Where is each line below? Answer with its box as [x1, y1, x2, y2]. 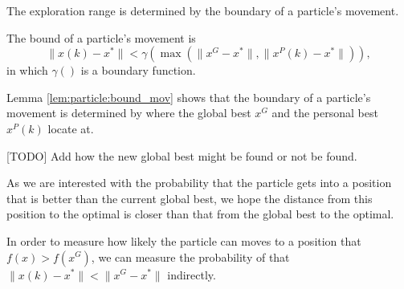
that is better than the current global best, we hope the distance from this [6, 189, 373, 206]
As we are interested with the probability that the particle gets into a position [6, 174, 392, 191]
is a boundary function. [80, 62, 196, 79]
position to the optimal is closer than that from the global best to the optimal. [6, 206, 394, 222]
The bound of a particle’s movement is [6, 29, 196, 46]
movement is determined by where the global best [6, 104, 251, 121]
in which [6, 62, 48, 79]
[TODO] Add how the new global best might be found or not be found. [6, 147, 357, 164]
